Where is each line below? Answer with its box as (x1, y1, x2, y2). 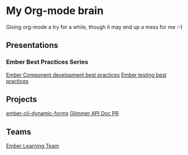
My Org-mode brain (6, 4, 104, 18)
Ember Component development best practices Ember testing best (6, 71, 167, 78)
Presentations (6, 40, 58, 50)
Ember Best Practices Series (6, 58, 89, 66)
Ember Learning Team (6, 142, 60, 150)
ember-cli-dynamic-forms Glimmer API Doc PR (6, 110, 119, 117)
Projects (6, 95, 37, 105)
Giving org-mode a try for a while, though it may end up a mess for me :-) (6, 23, 183, 30)
